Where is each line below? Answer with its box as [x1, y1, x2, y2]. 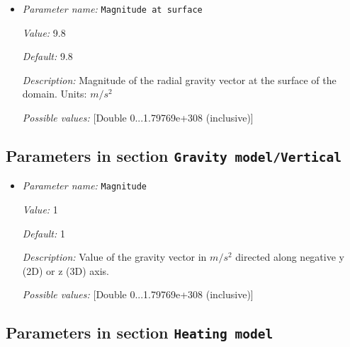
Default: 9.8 [22, 49, 73, 64]
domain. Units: [22, 86, 87, 101]
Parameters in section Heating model [6, 322, 273, 343]
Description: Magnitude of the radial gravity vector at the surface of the [22, 72, 337, 87]
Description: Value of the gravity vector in [22, 249, 207, 264]
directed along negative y [235, 249, 344, 264]
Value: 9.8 [22, 25, 66, 40]
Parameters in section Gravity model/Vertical [6, 145, 341, 167]
